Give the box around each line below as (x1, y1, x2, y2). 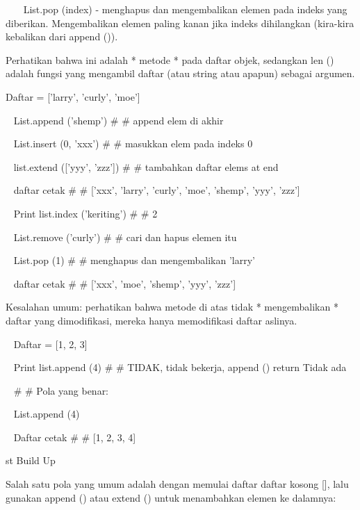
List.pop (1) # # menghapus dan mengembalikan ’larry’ (13, 253, 256, 268)
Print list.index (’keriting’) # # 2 (13, 206, 158, 220)
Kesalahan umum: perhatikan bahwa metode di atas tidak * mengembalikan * (6, 299, 338, 314)
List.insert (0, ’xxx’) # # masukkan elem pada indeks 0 (13, 136, 253, 151)
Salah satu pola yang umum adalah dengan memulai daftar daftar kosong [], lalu (6, 477, 349, 491)
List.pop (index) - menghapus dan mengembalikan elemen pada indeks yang (23, 2, 347, 16)
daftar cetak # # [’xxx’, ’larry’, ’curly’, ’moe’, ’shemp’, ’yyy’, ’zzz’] (13, 183, 300, 197)
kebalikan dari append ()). (6, 29, 118, 44)
